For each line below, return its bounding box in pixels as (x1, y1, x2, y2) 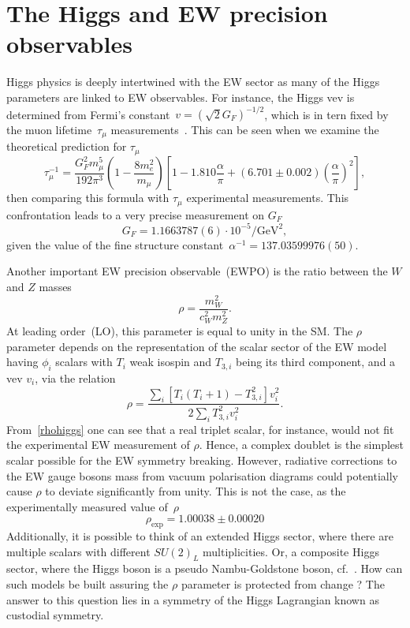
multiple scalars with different (6, 543, 151, 559)
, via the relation (35, 369, 116, 386)
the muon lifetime (6, 121, 92, 137)
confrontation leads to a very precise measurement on (6, 206, 265, 222)
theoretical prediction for (6, 138, 127, 155)
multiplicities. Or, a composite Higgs (203, 543, 379, 559)
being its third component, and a (236, 353, 396, 370)
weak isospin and (129, 353, 212, 370)
